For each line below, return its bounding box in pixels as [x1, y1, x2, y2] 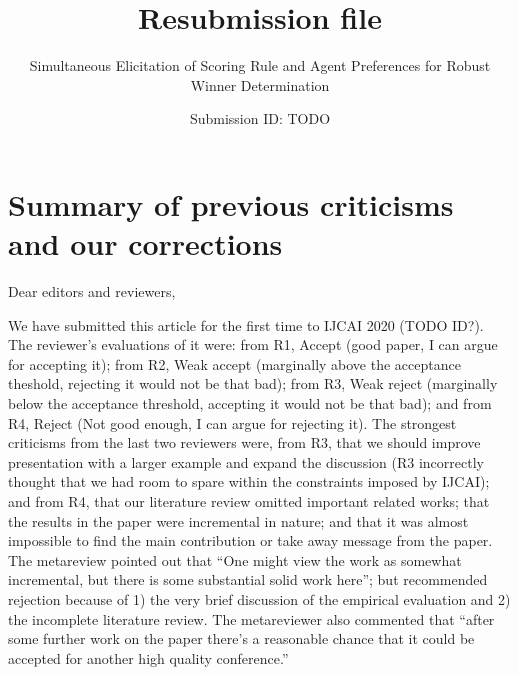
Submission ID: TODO [189, 108, 331, 129]
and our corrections [8, 223, 283, 264]
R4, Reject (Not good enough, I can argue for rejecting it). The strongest [8, 412, 457, 433]
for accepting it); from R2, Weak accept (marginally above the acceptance [8, 353, 461, 374]
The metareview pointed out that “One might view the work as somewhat [8, 549, 462, 570]
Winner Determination [190, 74, 330, 95]
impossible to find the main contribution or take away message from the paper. [8, 530, 493, 551]
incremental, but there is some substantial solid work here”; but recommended [8, 569, 488, 590]
